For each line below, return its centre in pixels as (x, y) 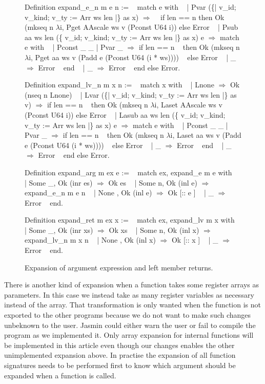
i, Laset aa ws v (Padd (206, 135)
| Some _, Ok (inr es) (59, 182)
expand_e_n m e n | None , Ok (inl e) (88, 193)
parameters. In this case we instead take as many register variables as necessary (129, 294)
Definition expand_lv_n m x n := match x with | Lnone (119, 85)
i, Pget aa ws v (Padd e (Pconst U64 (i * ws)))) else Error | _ (132, 57)
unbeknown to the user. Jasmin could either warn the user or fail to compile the (130, 325)
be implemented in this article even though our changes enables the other (119, 345)
